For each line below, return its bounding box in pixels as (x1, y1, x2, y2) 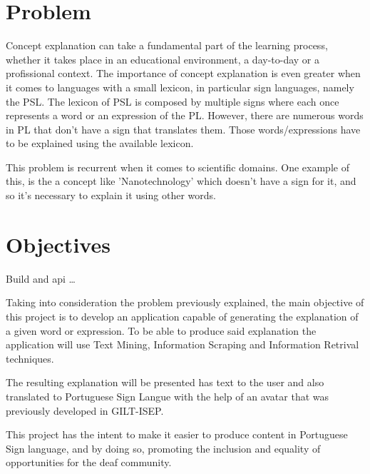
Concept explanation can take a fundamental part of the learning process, (6, 38, 328, 53)
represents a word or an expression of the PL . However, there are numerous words (6, 108, 364, 123)
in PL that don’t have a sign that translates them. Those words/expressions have (6, 121, 361, 136)
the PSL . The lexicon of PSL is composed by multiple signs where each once (6, 94, 339, 109)
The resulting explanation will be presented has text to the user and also (6, 375, 324, 390)
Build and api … (6, 271, 76, 286)
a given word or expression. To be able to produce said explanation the (6, 323, 317, 338)
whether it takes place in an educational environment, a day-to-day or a (6, 51, 320, 66)
